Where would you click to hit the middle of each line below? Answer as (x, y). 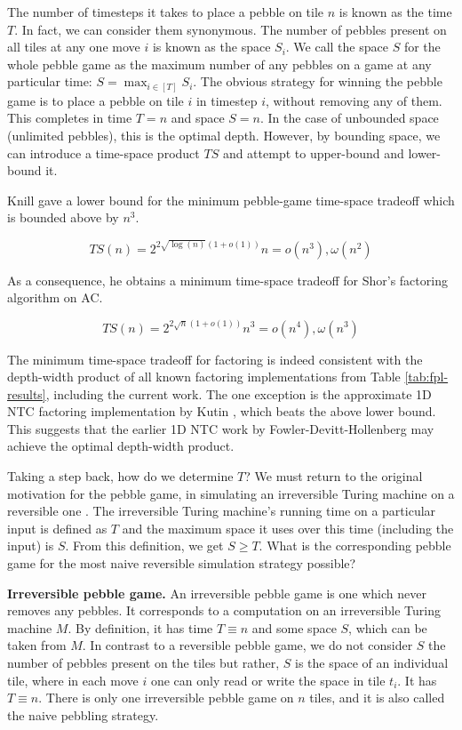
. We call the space (337, 47)
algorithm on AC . (55, 297)
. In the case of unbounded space (350, 118)
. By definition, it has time (140, 627)
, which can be (388, 627)
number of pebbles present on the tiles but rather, (143, 662)
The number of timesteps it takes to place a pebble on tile (166, 12)
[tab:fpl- (426, 377)
